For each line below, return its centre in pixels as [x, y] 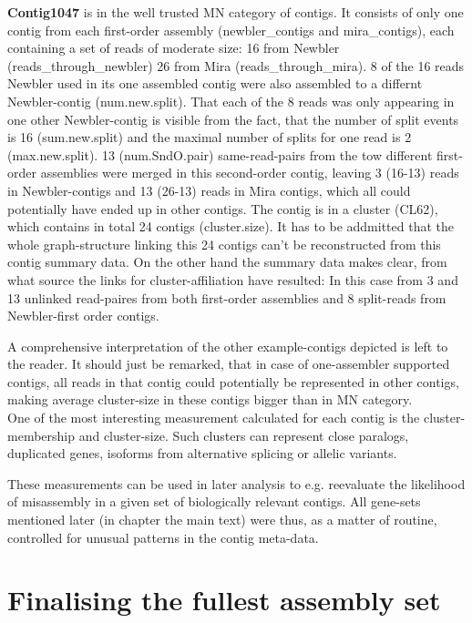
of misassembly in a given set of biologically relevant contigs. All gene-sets [214, 501]
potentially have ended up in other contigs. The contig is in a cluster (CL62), [223, 208]
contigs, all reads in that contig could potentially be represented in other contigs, [233, 381]
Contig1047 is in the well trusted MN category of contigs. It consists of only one [236, 12]
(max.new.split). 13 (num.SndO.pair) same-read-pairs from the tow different [220, 154]
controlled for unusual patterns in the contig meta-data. [163, 537]
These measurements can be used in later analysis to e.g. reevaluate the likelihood [236, 483]
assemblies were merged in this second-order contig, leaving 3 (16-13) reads [250, 173]
